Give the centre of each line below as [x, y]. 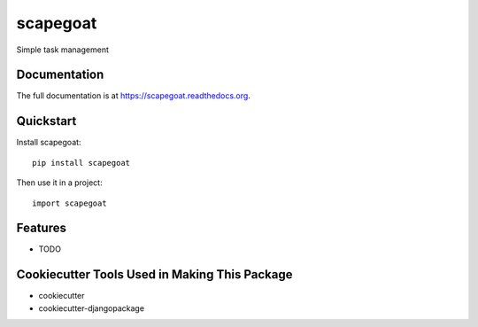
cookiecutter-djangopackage [92, 308]
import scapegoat [69, 203]
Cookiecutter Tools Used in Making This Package [154, 275]
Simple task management [63, 50]
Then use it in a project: [59, 183]
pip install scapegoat [81, 163]
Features [41, 228]
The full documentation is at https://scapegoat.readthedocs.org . [134, 96]
